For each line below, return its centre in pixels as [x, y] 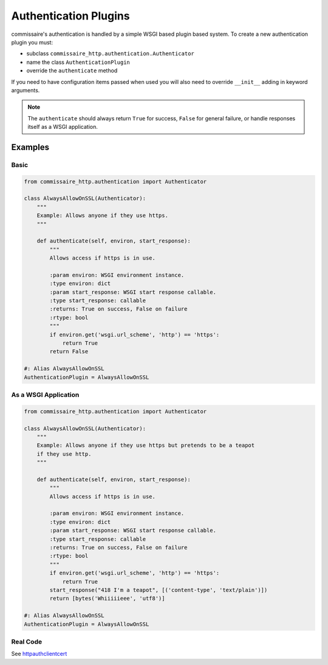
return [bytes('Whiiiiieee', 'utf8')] [107, 598]
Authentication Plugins [70, 16]
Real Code [27, 641]
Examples [30, 147]
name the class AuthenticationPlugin [78, 62]
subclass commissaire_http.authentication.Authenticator [110, 53]
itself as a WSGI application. [63, 127]
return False [69, 352]
